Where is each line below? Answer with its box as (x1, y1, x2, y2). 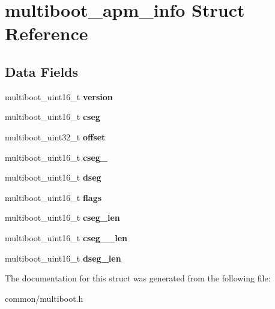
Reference (5, 21, 88, 46)
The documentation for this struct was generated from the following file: (5, 272, 271, 284)
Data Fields (5, 62, 79, 80)
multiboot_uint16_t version (5, 90, 113, 103)
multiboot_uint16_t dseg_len (5, 251, 121, 264)
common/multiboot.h (5, 292, 83, 304)
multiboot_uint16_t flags (5, 191, 102, 203)
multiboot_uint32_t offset (5, 130, 106, 143)
